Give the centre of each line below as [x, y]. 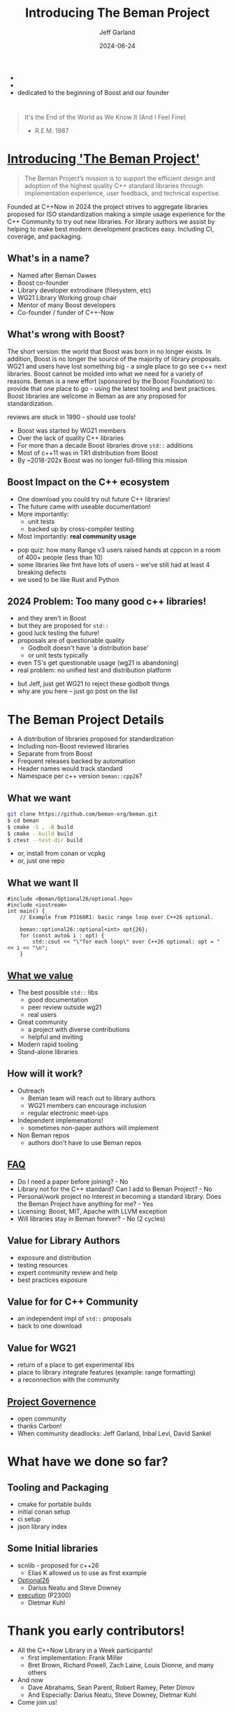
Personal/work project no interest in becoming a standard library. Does [119, 1196]
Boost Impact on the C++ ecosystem [88, 482]
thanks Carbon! [39, 1426]
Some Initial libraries [53, 1548]
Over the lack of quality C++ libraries [71, 438]
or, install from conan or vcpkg [61, 853]
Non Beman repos [43, 1135]
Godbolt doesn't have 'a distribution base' [88, 648]
